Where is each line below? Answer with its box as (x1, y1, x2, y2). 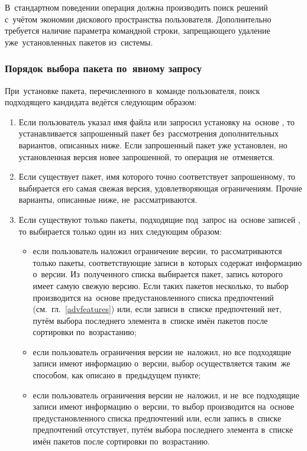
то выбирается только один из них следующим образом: (18, 225, 222, 237)
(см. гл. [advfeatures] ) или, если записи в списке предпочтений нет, (33, 303, 282, 315)
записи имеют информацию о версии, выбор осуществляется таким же (33, 357, 290, 369)
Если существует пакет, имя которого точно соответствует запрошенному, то (18, 170, 296, 183)
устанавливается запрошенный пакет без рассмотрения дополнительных (18, 127, 279, 139)
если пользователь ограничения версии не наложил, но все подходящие (33, 345, 292, 358)
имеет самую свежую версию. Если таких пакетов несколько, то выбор (33, 279, 289, 291)
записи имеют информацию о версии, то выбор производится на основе (33, 400, 295, 413)
